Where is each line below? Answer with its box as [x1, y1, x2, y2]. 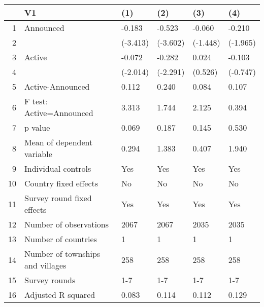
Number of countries [24, 233, 97, 245]
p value [24, 122, 50, 133]
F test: [24, 95, 48, 107]
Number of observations [24, 218, 109, 230]
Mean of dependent [24, 136, 93, 148]
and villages [24, 259, 67, 271]
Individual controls [24, 163, 91, 174]
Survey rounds [24, 274, 76, 286]
